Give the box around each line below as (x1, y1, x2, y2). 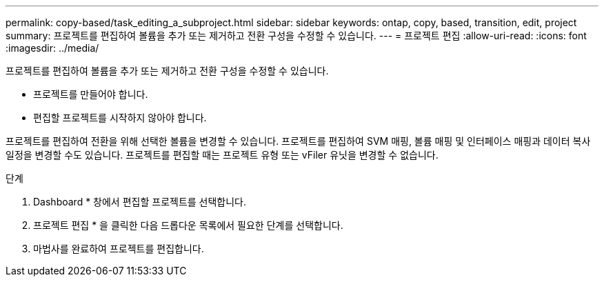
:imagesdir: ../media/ (6, 42, 99, 54)
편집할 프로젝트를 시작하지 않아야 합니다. (33, 112, 207, 123)
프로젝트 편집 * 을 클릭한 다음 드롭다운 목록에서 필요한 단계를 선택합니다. (33, 219, 343, 231)
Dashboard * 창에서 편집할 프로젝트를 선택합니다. (33, 196, 247, 208)
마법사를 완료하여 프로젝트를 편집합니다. (33, 243, 204, 254)
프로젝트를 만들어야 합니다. (33, 88, 148, 100)
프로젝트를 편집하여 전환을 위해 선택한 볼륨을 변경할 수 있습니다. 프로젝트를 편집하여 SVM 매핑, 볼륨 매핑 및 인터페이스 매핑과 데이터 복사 (6, 135, 591, 147)
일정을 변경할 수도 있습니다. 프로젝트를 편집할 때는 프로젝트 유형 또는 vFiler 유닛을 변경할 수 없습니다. (6, 149, 439, 161)
